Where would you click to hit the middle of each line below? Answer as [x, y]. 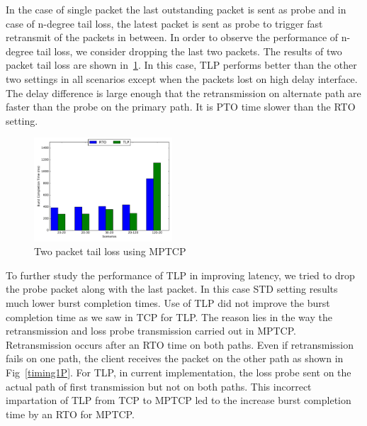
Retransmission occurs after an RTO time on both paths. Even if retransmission [180, 344]
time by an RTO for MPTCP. [70, 414]
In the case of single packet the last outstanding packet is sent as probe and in [176, 9]
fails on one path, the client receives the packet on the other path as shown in [175, 358]
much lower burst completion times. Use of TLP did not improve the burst [168, 302]
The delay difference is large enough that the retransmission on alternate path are [183, 93]
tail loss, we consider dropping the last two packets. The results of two [189, 51]
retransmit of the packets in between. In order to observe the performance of [172, 37]
